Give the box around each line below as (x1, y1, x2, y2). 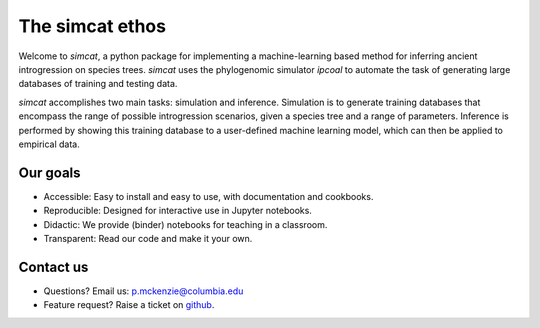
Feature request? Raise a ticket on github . (43, 299, 215, 311)
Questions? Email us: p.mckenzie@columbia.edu (43, 285, 244, 297)
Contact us (18, 258, 89, 275)
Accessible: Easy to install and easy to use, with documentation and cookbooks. (43, 190, 374, 202)
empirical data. (18, 138, 80, 150)
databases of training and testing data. (18, 78, 178, 90)
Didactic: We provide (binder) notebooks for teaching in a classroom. (43, 218, 328, 230)
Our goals (18, 164, 81, 181)
